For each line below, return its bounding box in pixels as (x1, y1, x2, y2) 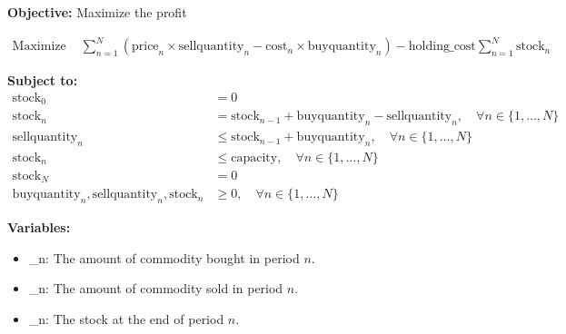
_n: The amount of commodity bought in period (28, 248, 300, 267)
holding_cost (408, 40, 476, 54)
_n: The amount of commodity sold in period (28, 279, 283, 298)
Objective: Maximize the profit (7, 3, 187, 21)
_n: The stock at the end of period (28, 309, 224, 328)
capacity (231, 151, 278, 164)
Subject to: (7, 71, 78, 90)
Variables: (7, 218, 71, 237)
